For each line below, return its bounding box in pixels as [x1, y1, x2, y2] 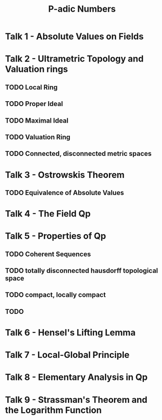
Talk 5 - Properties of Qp [5, 231, 106, 242]
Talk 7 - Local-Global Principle [5, 350, 130, 360]
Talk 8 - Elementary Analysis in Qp [5, 372, 148, 383]
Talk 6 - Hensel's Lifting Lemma [5, 327, 136, 338]
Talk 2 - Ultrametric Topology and [5, 53, 144, 65]
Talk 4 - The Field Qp [5, 208, 91, 220]
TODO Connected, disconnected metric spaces [5, 150, 152, 158]
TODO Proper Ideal [5, 100, 63, 108]
